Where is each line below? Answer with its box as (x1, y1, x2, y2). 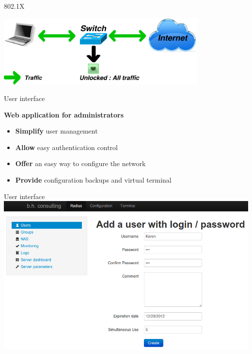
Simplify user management (15, 126, 98, 136)
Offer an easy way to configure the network (15, 158, 146, 169)
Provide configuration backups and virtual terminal (15, 175, 172, 185)
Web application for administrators (4, 109, 124, 119)
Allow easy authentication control (15, 142, 118, 152)
